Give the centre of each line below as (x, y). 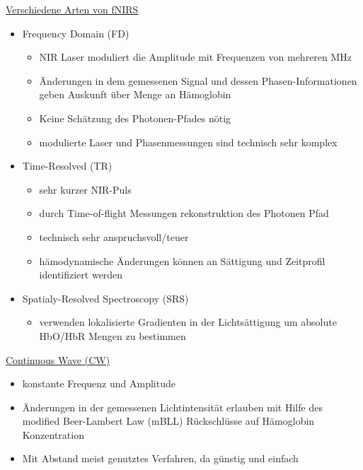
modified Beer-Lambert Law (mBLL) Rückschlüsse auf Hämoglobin (168, 421)
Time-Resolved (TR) (67, 166)
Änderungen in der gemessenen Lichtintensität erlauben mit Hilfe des (172, 407)
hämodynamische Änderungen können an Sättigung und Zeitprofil (182, 260)
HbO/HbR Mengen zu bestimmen (113, 335)
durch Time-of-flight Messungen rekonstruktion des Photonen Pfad (184, 213)
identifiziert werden (81, 275)
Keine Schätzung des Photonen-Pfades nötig (135, 118)
